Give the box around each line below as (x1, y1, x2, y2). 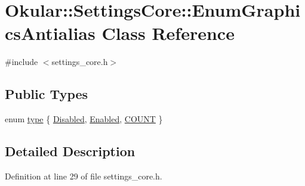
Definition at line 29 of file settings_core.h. (5, 169, 162, 182)
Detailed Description (5, 142, 135, 160)
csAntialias (5, 21, 95, 45)
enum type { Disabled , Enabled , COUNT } (5, 113, 163, 125)
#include (5, 55, 38, 68)
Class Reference (101, 21, 235, 45)
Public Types (5, 85, 88, 103)
